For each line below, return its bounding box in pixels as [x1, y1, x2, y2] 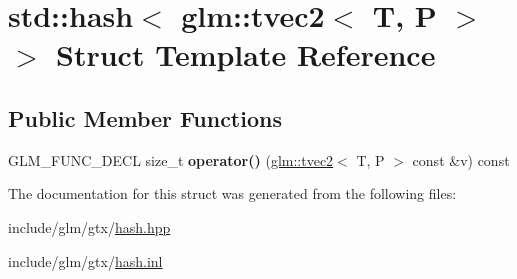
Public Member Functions [8, 102, 282, 133]
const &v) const [412, 149, 510, 170]
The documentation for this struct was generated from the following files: [8, 183, 457, 204]
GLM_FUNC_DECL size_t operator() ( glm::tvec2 [8, 149, 334, 170]
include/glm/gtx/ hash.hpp [8, 216, 171, 237]
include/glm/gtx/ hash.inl [8, 250, 163, 271]
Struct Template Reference [56, 34, 436, 75]
